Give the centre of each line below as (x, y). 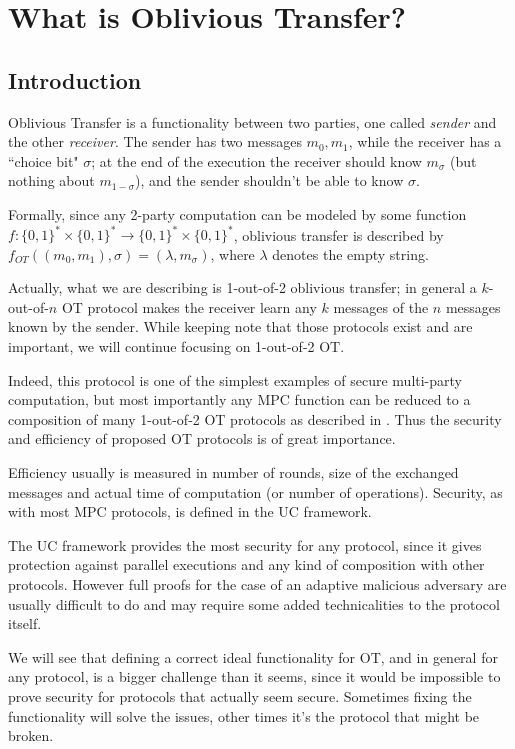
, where (232, 253)
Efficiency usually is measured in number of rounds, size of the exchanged (233, 471)
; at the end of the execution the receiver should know (256, 160)
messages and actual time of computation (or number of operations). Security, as (255, 491)
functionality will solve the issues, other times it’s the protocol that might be (244, 715)
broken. (31, 735)
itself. (25, 623)
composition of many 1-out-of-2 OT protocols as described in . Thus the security (255, 418)
